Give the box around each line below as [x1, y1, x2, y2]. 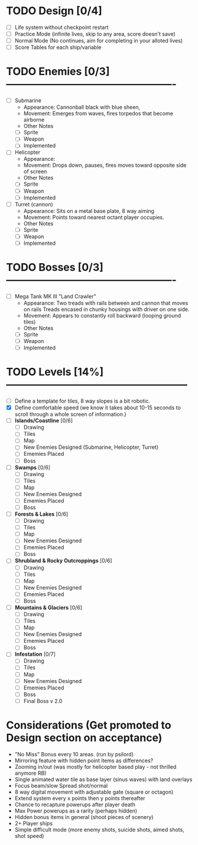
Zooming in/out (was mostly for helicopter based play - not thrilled [14, 763, 177, 770]
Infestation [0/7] [14, 650, 56, 658]
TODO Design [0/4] [6, 4, 102, 18]
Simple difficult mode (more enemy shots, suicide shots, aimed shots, [14, 826, 184, 833]
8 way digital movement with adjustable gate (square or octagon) [14, 788, 174, 795]
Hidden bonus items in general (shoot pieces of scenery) [14, 813, 154, 820]
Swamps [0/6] [14, 464, 51, 471]
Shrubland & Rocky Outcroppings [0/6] [14, 557, 112, 564]
